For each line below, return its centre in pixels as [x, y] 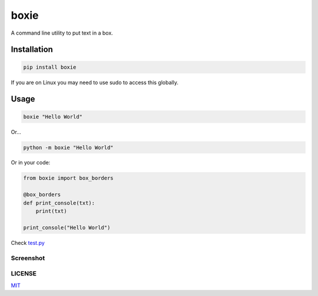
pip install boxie [50, 67]
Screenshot [28, 258]
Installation [32, 50]
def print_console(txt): [59, 203]
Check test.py [28, 243]
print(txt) [51, 211]
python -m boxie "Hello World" [69, 147]
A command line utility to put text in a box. [62, 33]
